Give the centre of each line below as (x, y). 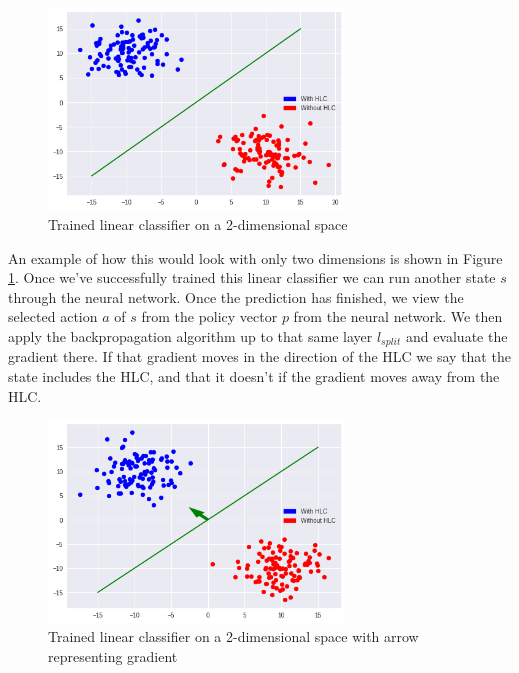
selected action (53, 316)
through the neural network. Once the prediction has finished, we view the (236, 296)
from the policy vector (209, 316)
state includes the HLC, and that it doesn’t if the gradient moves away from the (254, 375)
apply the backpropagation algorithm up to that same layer (190, 335)
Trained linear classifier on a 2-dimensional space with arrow (233, 636)
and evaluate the (456, 335)
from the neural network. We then (398, 316)
